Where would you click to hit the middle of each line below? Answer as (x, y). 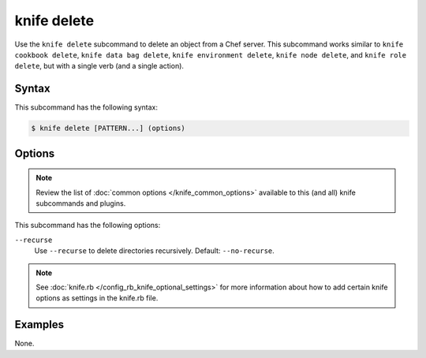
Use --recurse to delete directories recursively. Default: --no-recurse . (155, 251)
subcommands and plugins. (81, 203)
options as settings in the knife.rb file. (97, 298)
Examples (39, 324)
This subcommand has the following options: (88, 226)
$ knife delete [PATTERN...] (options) (108, 129)
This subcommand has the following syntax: (86, 107)
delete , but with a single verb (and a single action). (99, 66)
